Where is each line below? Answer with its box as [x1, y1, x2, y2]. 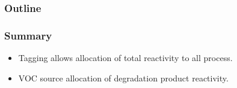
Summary [4, 28, 52, 43]
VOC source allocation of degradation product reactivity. [18, 71, 229, 84]
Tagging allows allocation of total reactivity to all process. [18, 51, 233, 64]
